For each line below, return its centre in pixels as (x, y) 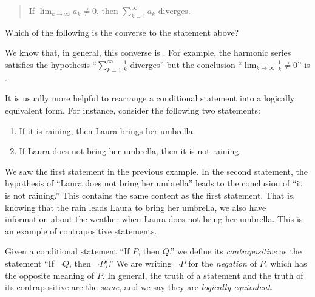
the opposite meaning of (50, 275)
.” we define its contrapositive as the (235, 251)
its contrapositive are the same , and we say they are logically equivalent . (139, 287)
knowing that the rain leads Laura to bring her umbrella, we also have (136, 207)
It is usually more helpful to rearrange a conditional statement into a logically (150, 98)
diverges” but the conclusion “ (186, 64)
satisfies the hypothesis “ (51, 64)
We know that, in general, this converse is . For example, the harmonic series (148, 53)
